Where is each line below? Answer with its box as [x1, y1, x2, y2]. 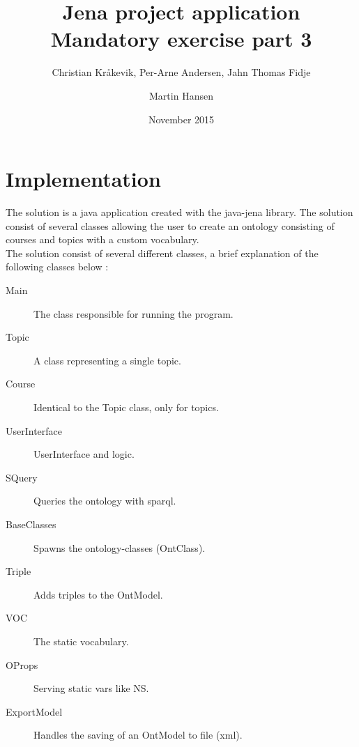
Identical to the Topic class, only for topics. [33, 399, 219, 414]
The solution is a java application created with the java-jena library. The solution [6, 205, 353, 220]
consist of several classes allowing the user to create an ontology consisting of [6, 218, 335, 233]
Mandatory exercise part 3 [50, 24, 312, 53]
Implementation [6, 164, 161, 193]
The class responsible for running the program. [33, 306, 234, 321]
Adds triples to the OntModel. [33, 587, 163, 601]
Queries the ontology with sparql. [33, 493, 176, 508]
